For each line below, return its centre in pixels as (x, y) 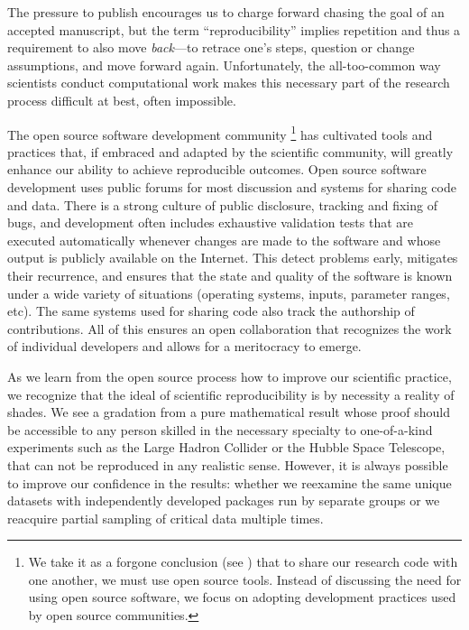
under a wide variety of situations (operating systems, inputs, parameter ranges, (229, 293)
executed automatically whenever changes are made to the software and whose (224, 240)
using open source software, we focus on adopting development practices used (242, 597)
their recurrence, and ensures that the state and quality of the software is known (230, 275)
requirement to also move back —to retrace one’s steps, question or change (211, 47)
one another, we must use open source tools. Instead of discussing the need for (245, 579)
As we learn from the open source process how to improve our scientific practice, (230, 376)
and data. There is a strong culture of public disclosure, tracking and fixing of (222, 204)
